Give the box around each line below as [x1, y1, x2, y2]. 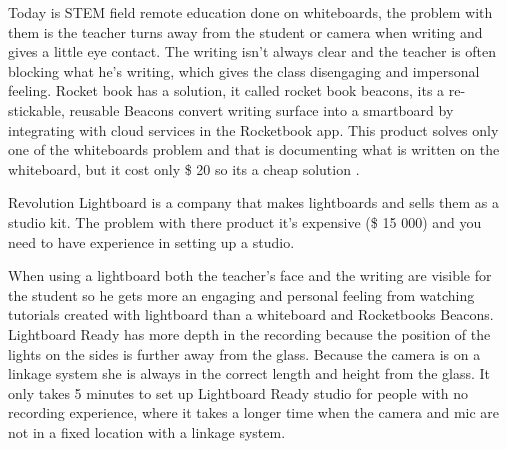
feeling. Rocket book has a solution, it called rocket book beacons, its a [8, 80, 445, 101]
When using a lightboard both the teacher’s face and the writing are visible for [8, 265, 492, 286]
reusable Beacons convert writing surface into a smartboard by [69, 99, 454, 120]
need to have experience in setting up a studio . [8, 231, 295, 252]
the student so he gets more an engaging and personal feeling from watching [8, 284, 475, 305]
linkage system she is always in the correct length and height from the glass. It [8, 363, 491, 384]
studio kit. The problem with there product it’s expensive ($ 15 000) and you [8, 211, 482, 232]
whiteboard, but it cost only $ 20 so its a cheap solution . [8, 158, 360, 179]
